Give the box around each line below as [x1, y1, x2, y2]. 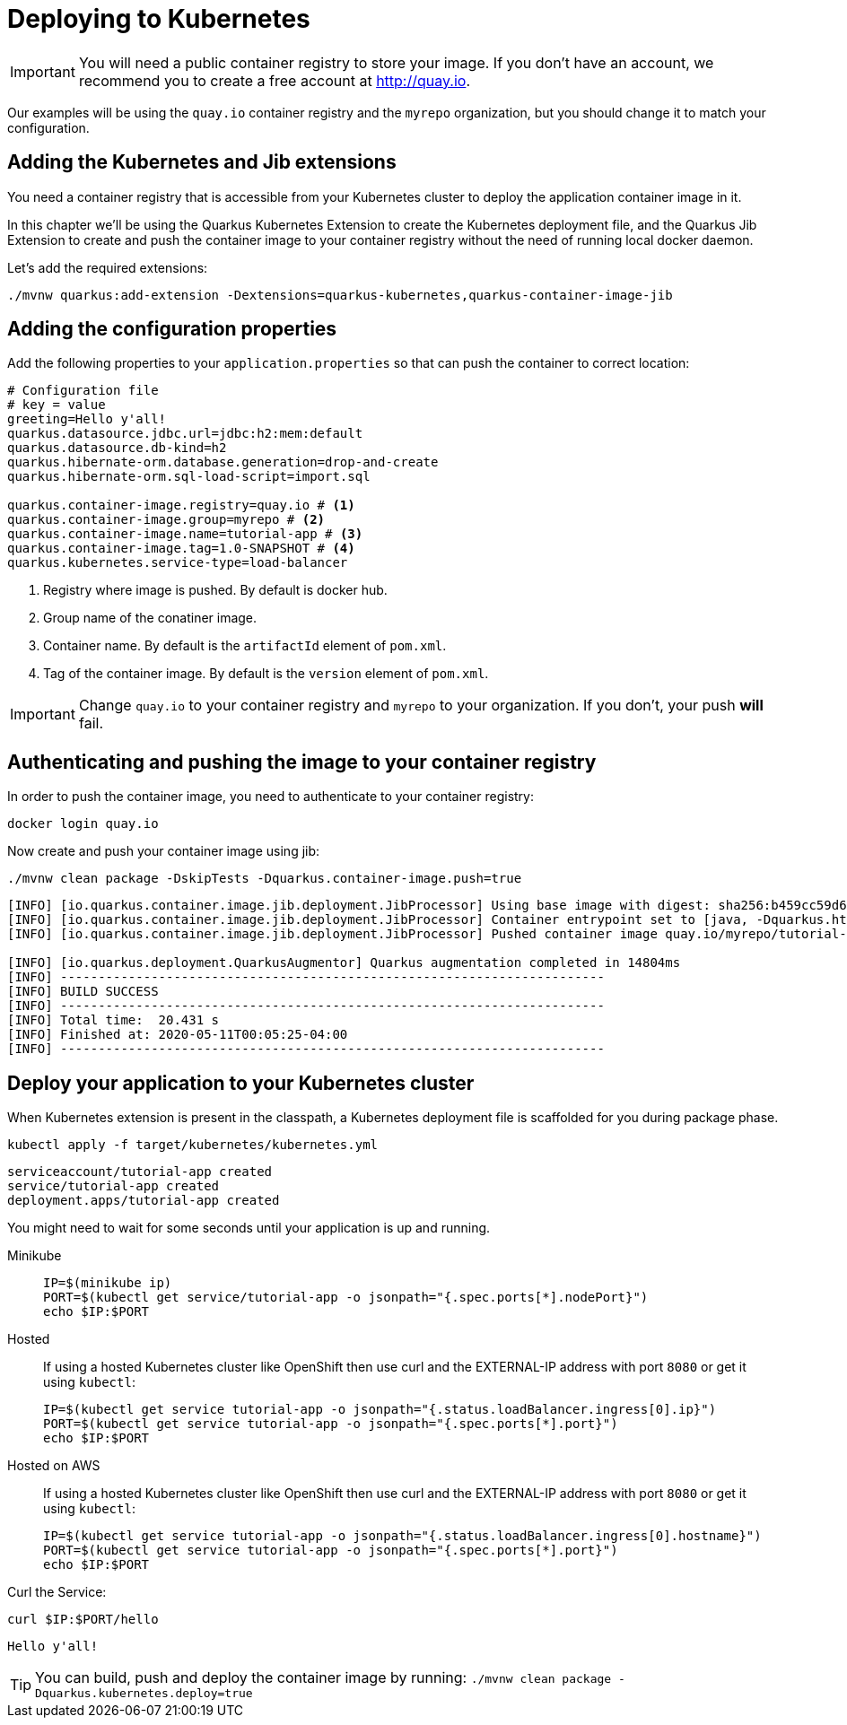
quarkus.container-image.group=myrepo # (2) [7, 512, 326, 527]
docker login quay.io [7, 816, 159, 832]
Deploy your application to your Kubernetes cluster [7, 1071, 475, 1094]
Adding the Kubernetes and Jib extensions [7, 151, 397, 174]
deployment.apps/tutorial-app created [7, 1193, 280, 1208]
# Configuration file [7, 383, 159, 398]
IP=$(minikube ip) [43, 1276, 172, 1291]
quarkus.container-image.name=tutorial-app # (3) [7, 527, 363, 542]
